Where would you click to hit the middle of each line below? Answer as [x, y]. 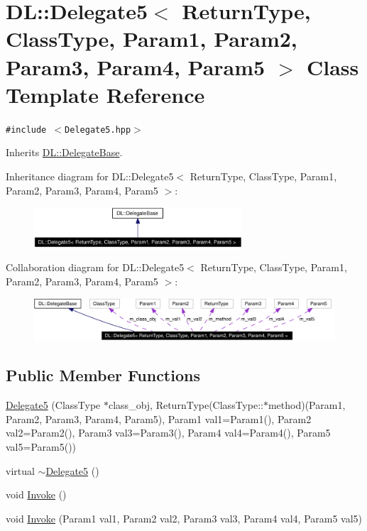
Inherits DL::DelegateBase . [64, 152]
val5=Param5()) [41, 447]
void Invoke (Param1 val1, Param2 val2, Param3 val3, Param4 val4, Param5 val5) [184, 518]
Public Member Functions [103, 375]
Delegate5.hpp [98, 130]
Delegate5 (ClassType [53, 405]
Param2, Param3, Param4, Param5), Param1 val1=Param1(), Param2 [159, 418]
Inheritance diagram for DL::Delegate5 [90, 176]
